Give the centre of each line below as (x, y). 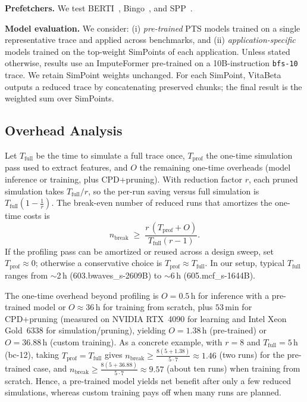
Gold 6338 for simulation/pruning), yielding (85, 330)
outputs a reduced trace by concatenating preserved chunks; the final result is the (153, 86)
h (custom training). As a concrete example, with (132, 341)
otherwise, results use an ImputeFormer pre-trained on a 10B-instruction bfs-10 (151, 63)
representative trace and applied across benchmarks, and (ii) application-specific (150, 40)
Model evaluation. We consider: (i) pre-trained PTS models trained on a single (153, 28)
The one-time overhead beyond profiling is (82, 295)
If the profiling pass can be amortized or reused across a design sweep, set (139, 251)
